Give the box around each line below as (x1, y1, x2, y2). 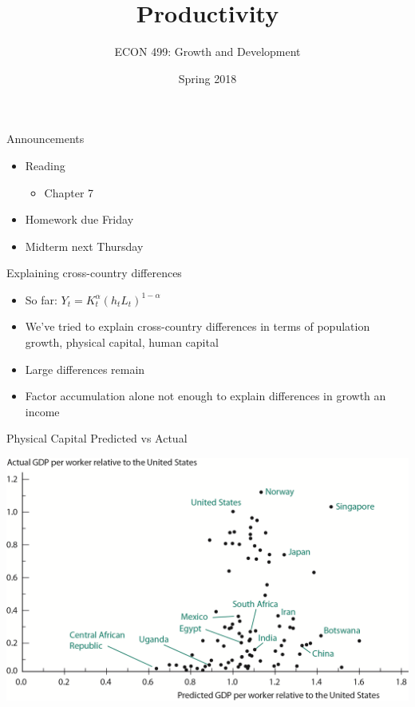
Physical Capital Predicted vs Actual (6, 430, 188, 447)
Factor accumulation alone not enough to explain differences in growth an (25, 387, 386, 404)
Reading (25, 157, 65, 173)
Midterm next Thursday (25, 237, 144, 254)
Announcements (6, 130, 85, 147)
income (25, 403, 60, 419)
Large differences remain (25, 360, 145, 377)
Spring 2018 (178, 70, 237, 86)
